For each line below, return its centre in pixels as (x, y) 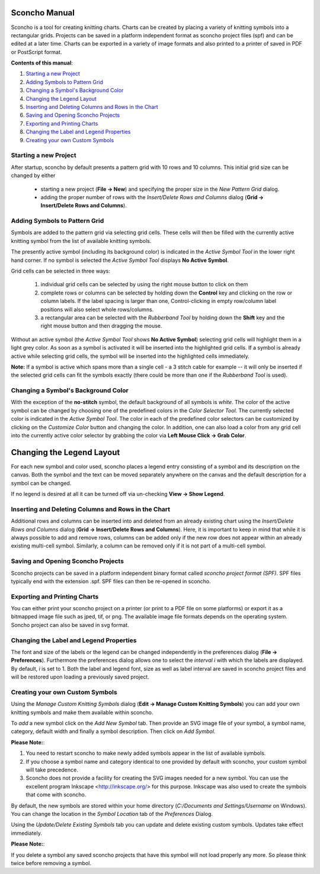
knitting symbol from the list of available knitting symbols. (81, 241)
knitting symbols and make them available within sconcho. (82, 712)
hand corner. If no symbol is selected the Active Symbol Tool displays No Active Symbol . (120, 260)
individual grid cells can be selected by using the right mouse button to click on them (144, 284)
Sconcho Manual (43, 13)
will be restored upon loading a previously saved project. (80, 677)
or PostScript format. (36, 52)
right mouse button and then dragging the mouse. (101, 326)
